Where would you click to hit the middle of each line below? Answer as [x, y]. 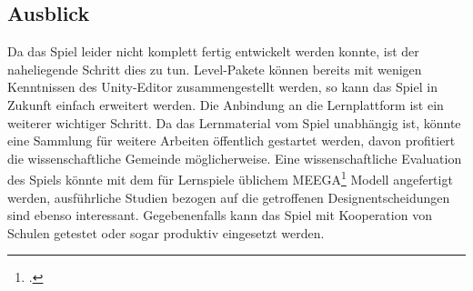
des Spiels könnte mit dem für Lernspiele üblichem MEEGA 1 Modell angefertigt [230, 178]
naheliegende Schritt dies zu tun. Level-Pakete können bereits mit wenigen [215, 69]
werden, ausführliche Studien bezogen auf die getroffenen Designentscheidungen [229, 197]
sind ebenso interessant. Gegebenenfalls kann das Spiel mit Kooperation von [220, 215]
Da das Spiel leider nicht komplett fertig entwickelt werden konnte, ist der [213, 51]
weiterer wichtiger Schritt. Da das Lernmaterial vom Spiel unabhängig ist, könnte [234, 122]
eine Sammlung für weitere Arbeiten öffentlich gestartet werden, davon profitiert [231, 140]
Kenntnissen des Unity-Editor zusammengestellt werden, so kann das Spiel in [222, 87]
